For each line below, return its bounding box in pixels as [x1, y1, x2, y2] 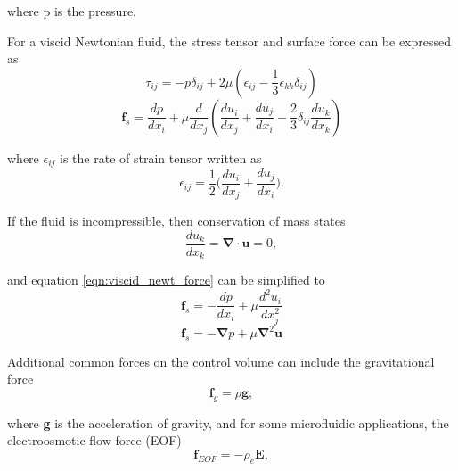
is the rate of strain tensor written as [60, 148, 262, 167]
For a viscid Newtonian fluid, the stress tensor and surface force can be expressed [7, 31, 452, 50]
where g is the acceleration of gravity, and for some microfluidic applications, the [7, 413, 449, 432]
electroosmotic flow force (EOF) [7, 431, 182, 450]
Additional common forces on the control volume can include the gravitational [7, 351, 435, 370]
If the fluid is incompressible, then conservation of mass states [7, 211, 346, 230]
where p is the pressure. [7, 2, 136, 20]
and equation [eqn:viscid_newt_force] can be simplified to [7, 270, 325, 289]
